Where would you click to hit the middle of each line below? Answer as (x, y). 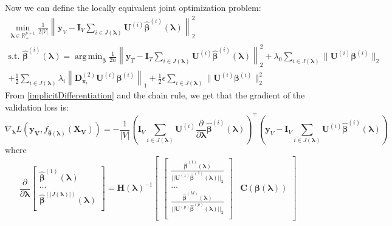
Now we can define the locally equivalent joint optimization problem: (133, 7)
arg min (89, 57)
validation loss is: (37, 107)
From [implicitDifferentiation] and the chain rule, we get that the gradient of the (155, 94)
